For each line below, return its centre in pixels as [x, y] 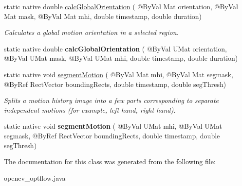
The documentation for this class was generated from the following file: [110, 161]
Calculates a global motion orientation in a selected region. [91, 32]
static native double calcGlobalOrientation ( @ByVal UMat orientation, [115, 48]
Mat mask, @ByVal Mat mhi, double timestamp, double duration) [103, 16]
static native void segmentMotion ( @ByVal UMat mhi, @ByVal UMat [113, 126]
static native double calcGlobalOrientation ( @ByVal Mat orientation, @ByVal [121, 6]
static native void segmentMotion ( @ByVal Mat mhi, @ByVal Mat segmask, [119, 74]
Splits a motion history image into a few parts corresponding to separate [112, 100]
